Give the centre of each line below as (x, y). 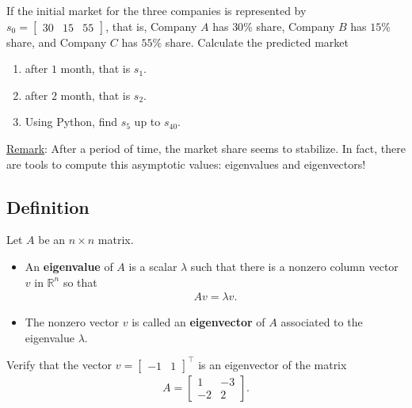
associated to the (322, 322)
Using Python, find (71, 122)
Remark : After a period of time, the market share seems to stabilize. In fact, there (206, 148)
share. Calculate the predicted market (257, 42)
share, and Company (57, 42)
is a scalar (153, 266)
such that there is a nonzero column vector (294, 266)
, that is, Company (151, 26)
